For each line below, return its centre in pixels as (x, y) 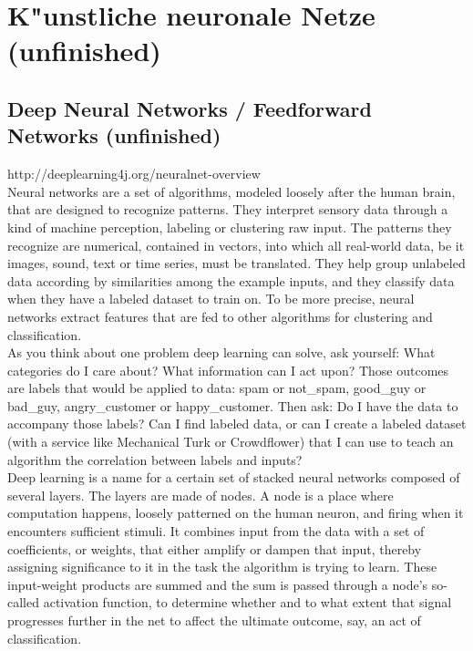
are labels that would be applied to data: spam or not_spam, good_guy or (217, 388)
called (23, 602)
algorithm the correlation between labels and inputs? (155, 459)
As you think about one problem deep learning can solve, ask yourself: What (221, 352)
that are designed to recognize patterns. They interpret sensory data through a (228, 209)
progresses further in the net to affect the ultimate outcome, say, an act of (214, 620)
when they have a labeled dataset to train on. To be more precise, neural (211, 299)
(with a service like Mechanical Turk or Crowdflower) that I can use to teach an (231, 442)
